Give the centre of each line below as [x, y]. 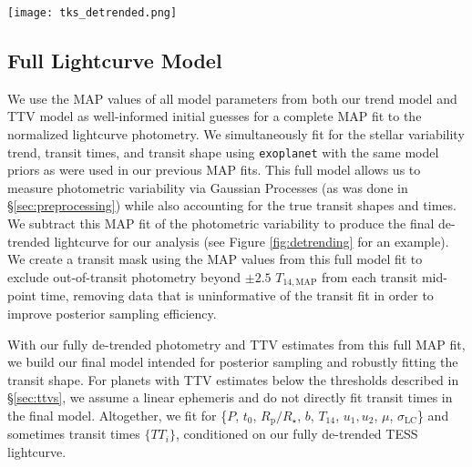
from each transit [370, 276]
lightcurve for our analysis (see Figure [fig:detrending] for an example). [251, 241]
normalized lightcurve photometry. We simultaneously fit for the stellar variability [236, 134]
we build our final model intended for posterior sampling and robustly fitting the [233, 362]
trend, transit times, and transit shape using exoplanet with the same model [223, 152]
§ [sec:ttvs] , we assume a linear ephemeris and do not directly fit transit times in [230, 397]
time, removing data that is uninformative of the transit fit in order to [237, 295]
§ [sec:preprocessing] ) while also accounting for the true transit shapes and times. [232, 205]
